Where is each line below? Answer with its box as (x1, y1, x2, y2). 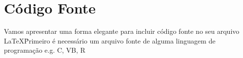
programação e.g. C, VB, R (4, 45, 85, 55)
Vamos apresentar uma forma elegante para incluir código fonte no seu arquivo (4, 26, 240, 36)
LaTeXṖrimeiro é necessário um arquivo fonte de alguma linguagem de (4, 35, 216, 45)
